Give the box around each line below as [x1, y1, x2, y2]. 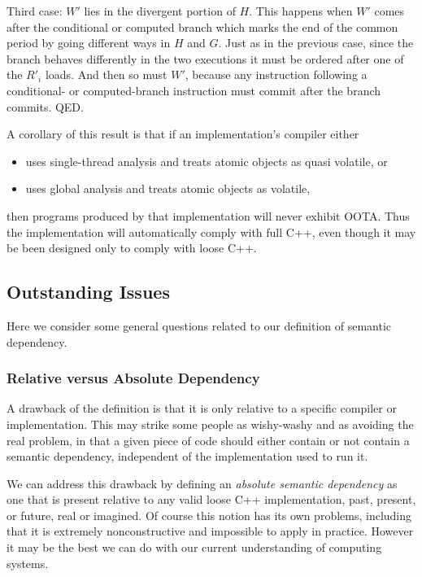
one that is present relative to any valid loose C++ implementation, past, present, [7, 491, 416, 508]
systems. [7, 554, 49, 571]
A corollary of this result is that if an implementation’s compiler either [7, 125, 359, 142]
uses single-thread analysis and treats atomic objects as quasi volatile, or [25, 152, 388, 169]
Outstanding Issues [7, 279, 170, 304]
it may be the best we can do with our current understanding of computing [7, 539, 382, 556]
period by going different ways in [7, 34, 171, 51]
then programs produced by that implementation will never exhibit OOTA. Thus [7, 207, 410, 224]
